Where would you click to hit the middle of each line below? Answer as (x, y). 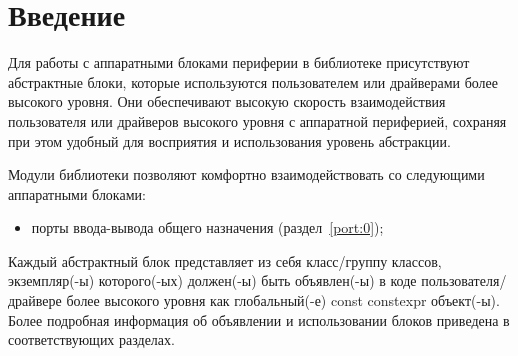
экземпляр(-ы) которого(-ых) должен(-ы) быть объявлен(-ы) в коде (212, 280)
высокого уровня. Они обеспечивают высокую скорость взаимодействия (227, 101)
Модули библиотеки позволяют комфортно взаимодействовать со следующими (246, 174)
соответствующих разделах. (91, 339)
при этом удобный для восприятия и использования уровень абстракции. (229, 140)
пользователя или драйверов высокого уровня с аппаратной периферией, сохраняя (257, 120)
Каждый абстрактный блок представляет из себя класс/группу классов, (225, 260)
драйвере (35, 300)
